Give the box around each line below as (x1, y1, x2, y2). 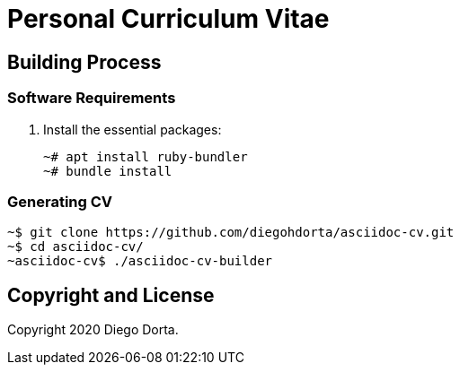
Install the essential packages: (43, 121, 222, 137)
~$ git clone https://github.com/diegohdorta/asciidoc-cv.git (7, 225, 455, 240)
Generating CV (7, 192, 113, 211)
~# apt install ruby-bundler (43, 149, 248, 164)
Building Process (7, 50, 162, 74)
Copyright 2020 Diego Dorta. (7, 322, 179, 338)
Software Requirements (7, 89, 176, 108)
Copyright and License (7, 283, 215, 307)
